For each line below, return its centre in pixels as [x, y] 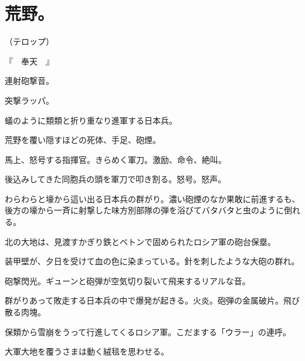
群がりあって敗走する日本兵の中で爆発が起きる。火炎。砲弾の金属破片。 [144, 300]
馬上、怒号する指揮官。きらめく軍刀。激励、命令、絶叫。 [116, 159]
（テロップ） [29, 41]
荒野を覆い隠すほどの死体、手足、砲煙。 [83, 140]
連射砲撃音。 [29, 81]
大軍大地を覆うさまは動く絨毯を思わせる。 [87, 351]
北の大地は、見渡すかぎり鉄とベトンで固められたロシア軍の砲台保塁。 [140, 241]
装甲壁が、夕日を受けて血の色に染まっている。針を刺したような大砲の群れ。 [152, 261]
